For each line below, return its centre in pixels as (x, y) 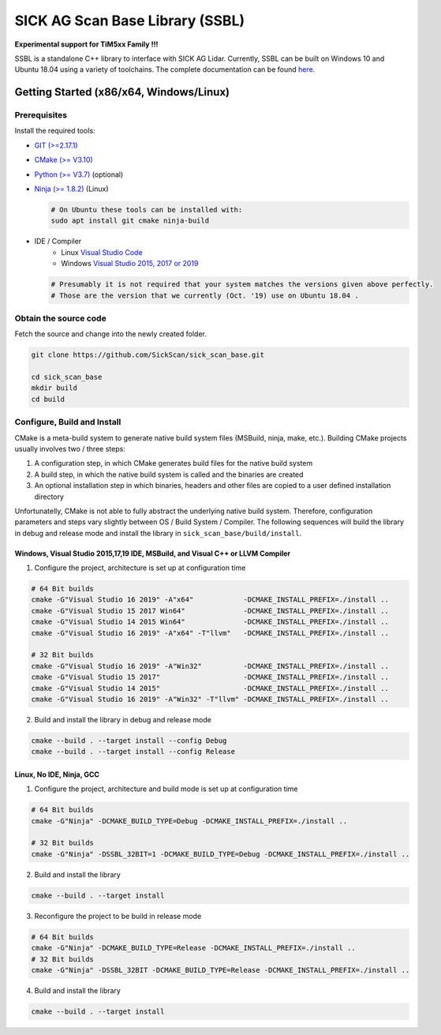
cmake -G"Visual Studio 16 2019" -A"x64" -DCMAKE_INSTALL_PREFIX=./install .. (210, 600)
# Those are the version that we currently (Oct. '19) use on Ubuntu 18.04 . (205, 295)
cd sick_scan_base (67, 377)
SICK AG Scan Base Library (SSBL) (130, 21)
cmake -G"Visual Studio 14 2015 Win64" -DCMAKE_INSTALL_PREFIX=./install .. (210, 622)
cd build (48, 399)
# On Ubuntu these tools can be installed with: (147, 210)
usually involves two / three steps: (70, 448)
